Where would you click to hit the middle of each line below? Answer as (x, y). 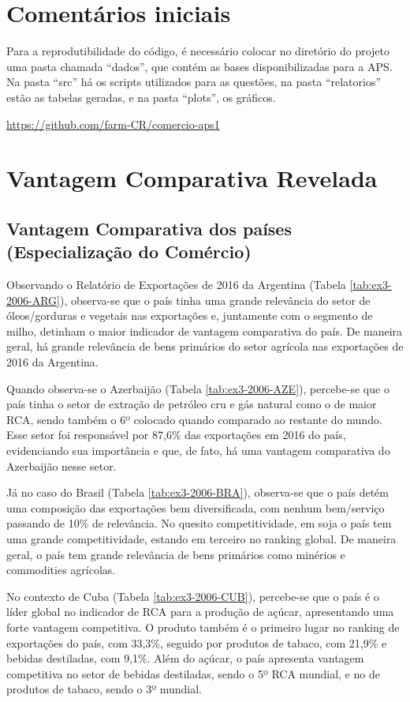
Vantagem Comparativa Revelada (192, 178)
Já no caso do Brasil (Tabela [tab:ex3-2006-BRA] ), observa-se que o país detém (198, 492)
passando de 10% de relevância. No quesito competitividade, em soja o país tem (199, 523)
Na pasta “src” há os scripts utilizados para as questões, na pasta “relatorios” (194, 82)
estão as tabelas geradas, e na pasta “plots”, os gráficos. (141, 97)
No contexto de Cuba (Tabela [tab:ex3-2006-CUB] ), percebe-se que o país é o (193, 596)
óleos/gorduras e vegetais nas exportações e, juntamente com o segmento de (190, 315)
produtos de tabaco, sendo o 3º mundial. (104, 689)
